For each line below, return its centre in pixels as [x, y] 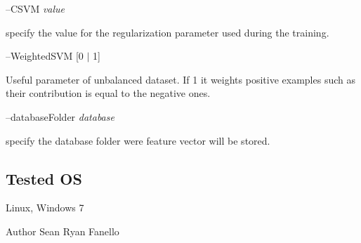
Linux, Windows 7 [45, 208]
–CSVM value [35, 8]
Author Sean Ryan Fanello [63, 231]
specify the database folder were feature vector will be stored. [138, 140]
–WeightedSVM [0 [45, 56]
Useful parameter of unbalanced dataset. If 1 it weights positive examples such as [180, 79]
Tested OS [44, 178]
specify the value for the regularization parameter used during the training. [168, 32]
